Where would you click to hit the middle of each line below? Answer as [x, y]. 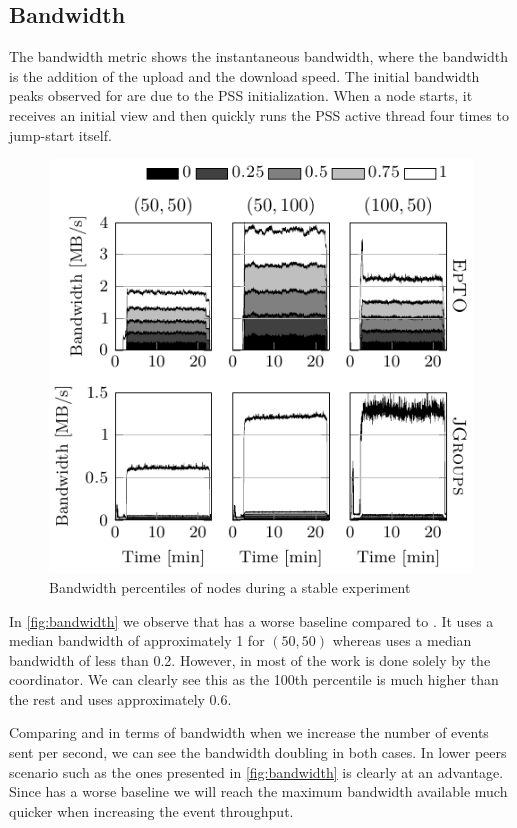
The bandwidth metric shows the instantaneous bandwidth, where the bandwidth [258, 56]
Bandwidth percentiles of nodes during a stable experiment [230, 586]
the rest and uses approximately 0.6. [120, 698]
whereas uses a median [402, 640]
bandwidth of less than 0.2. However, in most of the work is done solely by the [250, 659]
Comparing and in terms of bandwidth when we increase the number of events [249, 732]
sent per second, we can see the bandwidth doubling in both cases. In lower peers [258, 752]
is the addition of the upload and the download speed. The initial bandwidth [244, 75]
